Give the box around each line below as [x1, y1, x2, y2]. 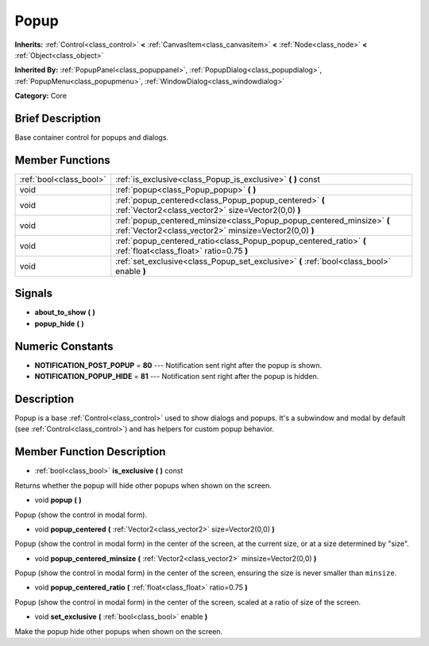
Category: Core [14, 91, 68, 101]
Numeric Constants [14, 339, 114, 353]
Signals [14, 287, 53, 300]
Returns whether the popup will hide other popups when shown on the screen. [14, 481, 272, 490]
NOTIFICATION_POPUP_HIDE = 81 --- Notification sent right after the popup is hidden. [34, 372, 319, 381]
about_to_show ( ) [34, 308, 95, 317]
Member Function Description [14, 445, 166, 458]
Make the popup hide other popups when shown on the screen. [14, 626, 223, 636]
